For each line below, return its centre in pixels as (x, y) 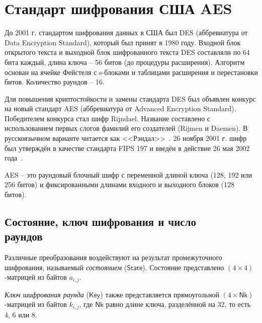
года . (14, 158)
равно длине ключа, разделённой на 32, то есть (178, 304)
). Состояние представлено (183, 267)
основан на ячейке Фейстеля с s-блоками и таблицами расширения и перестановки (131, 72)
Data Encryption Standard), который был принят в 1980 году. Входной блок (123, 42)
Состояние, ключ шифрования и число (100, 222)
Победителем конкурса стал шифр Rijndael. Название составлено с (108, 118)
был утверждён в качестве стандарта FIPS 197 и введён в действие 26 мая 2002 (127, 148)
